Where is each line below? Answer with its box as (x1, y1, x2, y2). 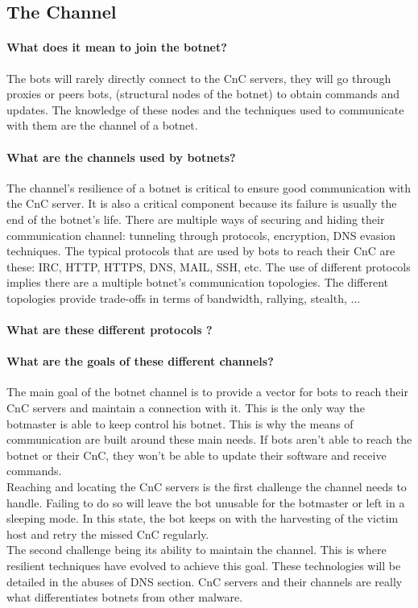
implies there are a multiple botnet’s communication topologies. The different (6, 274, 388, 291)
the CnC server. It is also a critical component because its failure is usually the (6, 195, 397, 212)
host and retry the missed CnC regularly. (6, 525, 209, 542)
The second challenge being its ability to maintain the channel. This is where (6, 541, 387, 558)
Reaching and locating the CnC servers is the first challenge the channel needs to (6, 478, 407, 495)
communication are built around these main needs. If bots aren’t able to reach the (6, 431, 412, 448)
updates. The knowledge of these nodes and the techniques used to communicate (6, 101, 404, 118)
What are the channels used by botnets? (6, 148, 236, 165)
